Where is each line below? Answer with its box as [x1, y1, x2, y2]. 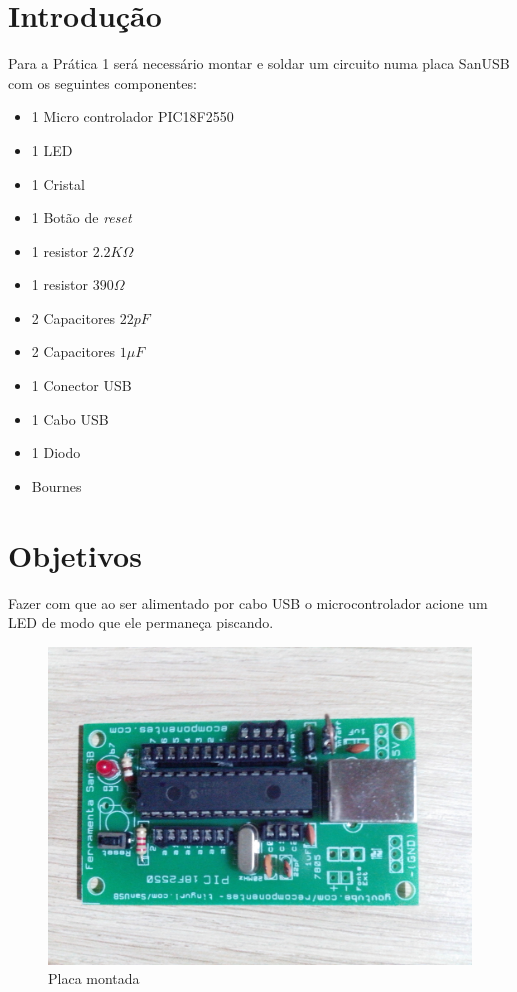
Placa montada [48, 968, 140, 989]
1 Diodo [31, 442, 81, 463]
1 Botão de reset [31, 207, 132, 228]
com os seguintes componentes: [8, 72, 197, 93]
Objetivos [8, 534, 142, 575]
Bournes [31, 475, 82, 496]
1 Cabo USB [31, 408, 109, 429]
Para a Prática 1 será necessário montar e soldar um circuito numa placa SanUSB [8, 53, 510, 74]
